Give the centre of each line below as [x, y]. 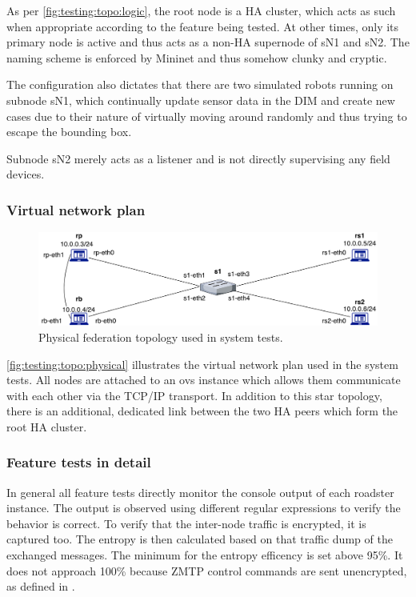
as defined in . [41, 586]
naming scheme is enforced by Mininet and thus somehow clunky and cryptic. [197, 57]
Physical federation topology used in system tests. [161, 337]
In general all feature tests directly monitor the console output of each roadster [200, 492]
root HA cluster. [47, 426]
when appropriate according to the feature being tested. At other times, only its [203, 26]
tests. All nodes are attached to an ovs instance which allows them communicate [204, 380]
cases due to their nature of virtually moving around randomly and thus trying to [207, 116]
